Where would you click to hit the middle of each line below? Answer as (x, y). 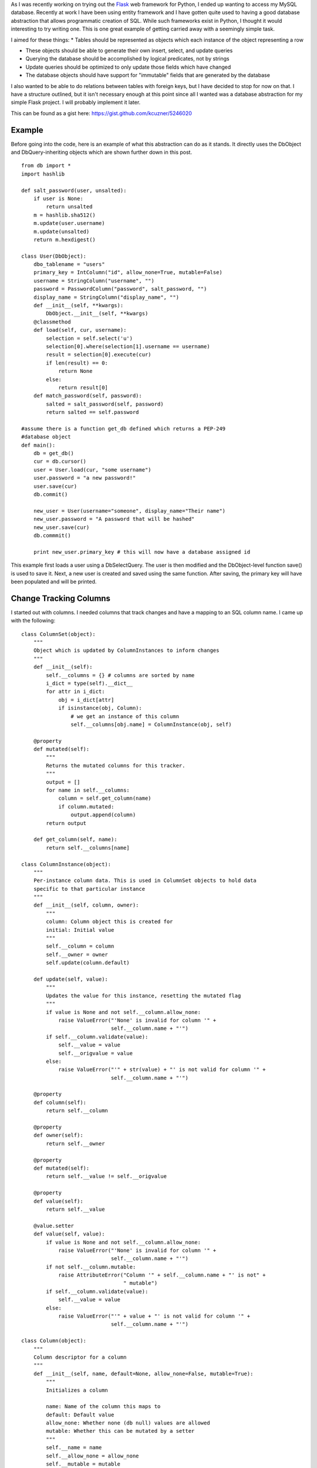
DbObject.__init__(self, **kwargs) (97, 314)
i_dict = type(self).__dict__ (90, 683)
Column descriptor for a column (80, 1357)
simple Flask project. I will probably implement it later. (76, 102)
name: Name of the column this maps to (103, 1407)
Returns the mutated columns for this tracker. (116, 765)
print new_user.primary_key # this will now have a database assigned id (142, 552)
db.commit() (50, 494)
